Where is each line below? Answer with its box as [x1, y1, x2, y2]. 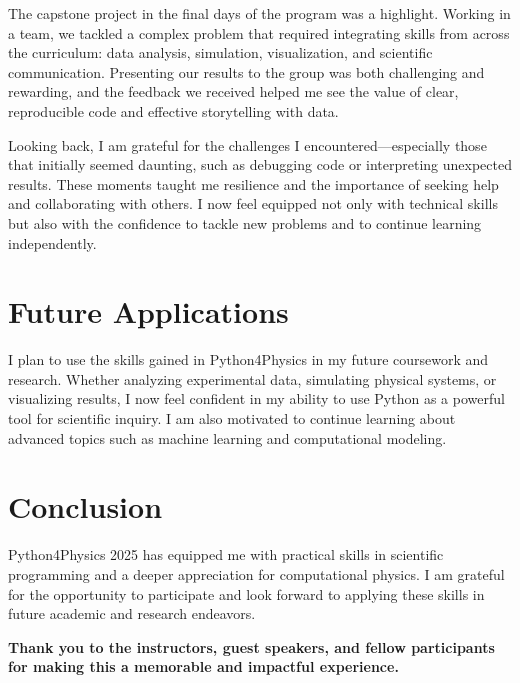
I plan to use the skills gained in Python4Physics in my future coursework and [8, 349, 489, 370]
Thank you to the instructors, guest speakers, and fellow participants [8, 636, 495, 657]
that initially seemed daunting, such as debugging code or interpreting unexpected [8, 154, 512, 175]
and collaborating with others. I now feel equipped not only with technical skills [8, 193, 498, 214]
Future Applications [8, 291, 289, 332]
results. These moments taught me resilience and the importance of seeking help [8, 173, 499, 194]
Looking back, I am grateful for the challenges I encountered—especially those [8, 134, 487, 155]
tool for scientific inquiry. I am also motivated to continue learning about [8, 408, 456, 429]
